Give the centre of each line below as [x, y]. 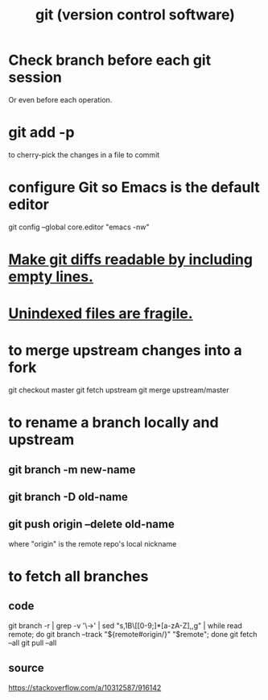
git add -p [41, 133]
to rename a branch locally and [113, 423]
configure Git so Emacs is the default [134, 188]
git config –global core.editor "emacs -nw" [79, 227]
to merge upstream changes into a [126, 351]
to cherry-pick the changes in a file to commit [84, 154]
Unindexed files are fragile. [101, 314]
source [26, 668]
